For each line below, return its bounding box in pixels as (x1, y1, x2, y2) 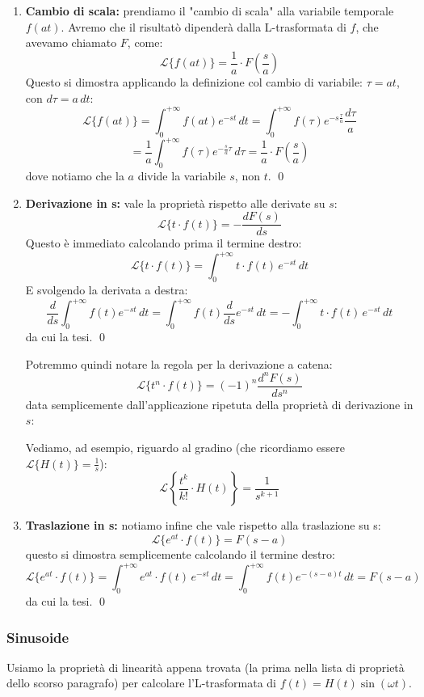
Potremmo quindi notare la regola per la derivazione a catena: (25, 355, 333, 372)
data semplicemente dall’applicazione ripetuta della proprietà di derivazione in (25, 395, 414, 412)
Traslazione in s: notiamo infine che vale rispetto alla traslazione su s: (25, 517, 381, 534)
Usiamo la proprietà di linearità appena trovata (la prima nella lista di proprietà (6, 658, 405, 675)
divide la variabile (137, 167, 226, 184)
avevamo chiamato (25, 34, 117, 51)
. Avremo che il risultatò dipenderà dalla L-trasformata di (61, 18, 346, 35)
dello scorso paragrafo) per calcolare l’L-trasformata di (6, 674, 276, 691)
